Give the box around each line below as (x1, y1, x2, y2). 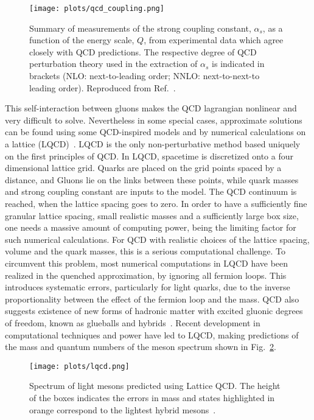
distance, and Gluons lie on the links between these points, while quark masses (5, 173, 299, 186)
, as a (262, 21, 283, 34)
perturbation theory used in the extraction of (29, 57, 198, 70)
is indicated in (212, 57, 265, 70)
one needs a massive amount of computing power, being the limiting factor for (5, 221, 296, 234)
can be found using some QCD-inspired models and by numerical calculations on (5, 125, 306, 138)
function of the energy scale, (29, 33, 134, 46)
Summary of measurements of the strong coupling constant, (29, 21, 251, 34)
